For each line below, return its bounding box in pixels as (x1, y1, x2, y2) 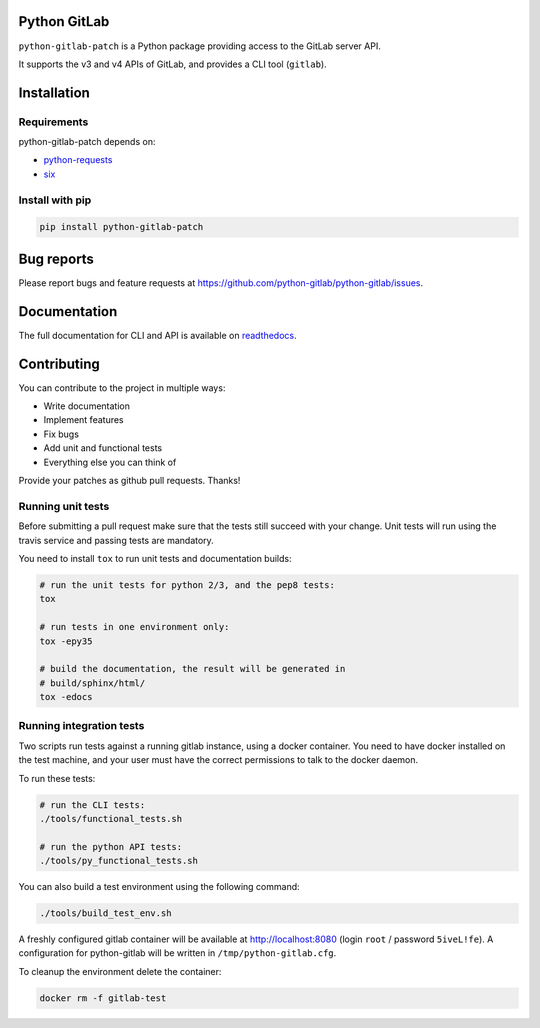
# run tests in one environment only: (39, 621, 230, 633)
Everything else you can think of (43, 456, 177, 468)
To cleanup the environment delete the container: (18, 965, 222, 977)
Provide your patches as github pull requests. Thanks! (18, 475, 241, 487)
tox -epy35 (39, 635, 93, 647)
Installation (18, 84, 90, 101)
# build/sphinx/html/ (39, 677, 146, 689)
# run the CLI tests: (39, 799, 146, 810)
